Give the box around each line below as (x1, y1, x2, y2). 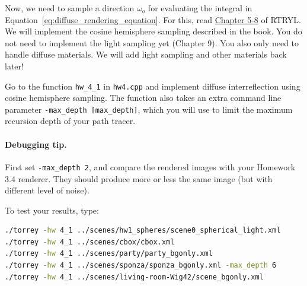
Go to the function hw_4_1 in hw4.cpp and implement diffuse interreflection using (5, 80, 300, 92)
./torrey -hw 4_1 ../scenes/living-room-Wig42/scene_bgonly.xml (5, 272, 264, 281)
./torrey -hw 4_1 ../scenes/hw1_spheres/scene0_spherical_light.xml (5, 226, 281, 235)
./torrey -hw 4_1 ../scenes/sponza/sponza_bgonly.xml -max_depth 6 (5, 261, 277, 270)
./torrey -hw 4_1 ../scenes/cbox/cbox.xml (5, 237, 175, 246)
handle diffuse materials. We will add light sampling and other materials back (5, 48, 287, 61)
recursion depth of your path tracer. (5, 115, 136, 127)
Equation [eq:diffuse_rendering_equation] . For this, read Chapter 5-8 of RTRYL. (5, 13, 301, 26)
